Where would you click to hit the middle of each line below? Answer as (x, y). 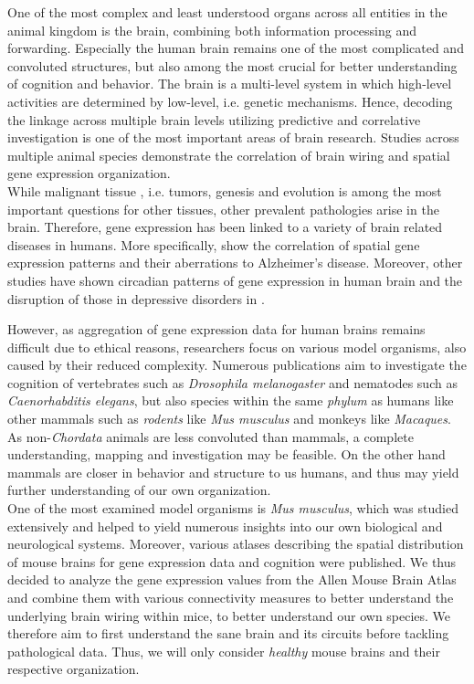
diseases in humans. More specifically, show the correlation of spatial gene (214, 244)
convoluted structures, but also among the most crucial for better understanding (232, 65)
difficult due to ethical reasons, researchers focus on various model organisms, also (237, 347)
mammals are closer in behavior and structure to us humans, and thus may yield (233, 472)
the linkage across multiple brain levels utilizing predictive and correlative (214, 119)
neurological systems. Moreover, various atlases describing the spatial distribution (236, 544)
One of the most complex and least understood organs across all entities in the (227, 12)
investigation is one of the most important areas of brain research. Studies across (233, 137)
